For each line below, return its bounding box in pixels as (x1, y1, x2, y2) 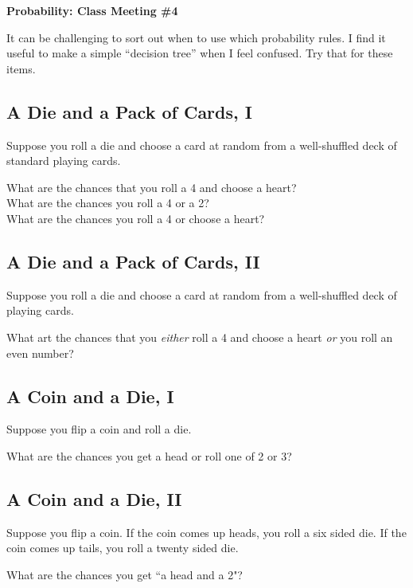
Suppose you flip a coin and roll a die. (6, 421, 192, 437)
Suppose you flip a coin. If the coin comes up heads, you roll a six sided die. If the (6, 523, 407, 540)
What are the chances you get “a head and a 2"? (6, 566, 243, 582)
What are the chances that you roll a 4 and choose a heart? (6, 178, 297, 195)
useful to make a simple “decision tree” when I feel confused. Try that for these (6, 45, 393, 61)
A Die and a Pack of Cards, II (6, 249, 260, 273)
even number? (6, 344, 74, 361)
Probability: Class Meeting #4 (6, 2, 178, 18)
